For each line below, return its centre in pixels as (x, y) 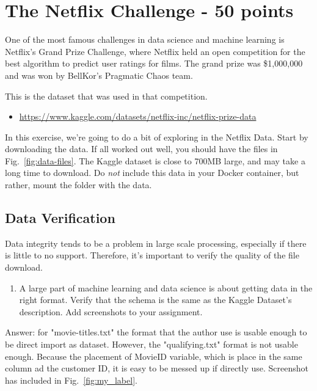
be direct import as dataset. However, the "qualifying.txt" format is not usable (151, 344)
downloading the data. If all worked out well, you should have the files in (141, 149)
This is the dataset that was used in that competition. (106, 96)
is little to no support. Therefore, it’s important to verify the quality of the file (152, 255)
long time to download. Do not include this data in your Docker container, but (152, 173)
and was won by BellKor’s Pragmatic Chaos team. (99, 75)
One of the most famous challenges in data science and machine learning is (145, 39)
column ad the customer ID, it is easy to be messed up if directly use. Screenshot (157, 368)
